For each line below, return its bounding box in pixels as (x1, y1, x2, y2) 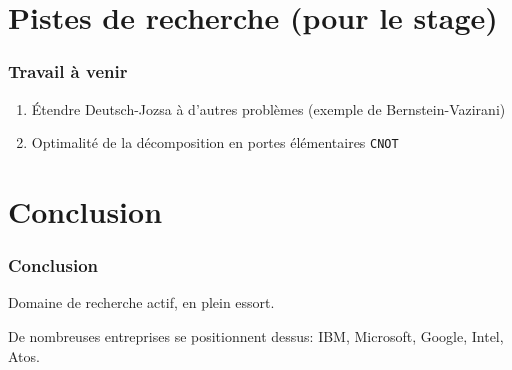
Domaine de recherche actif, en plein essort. (8, 292, 275, 313)
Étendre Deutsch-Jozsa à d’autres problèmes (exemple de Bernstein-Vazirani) (31, 98, 506, 119)
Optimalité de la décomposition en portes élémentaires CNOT (31, 132, 399, 153)
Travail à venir (8, 59, 128, 84)
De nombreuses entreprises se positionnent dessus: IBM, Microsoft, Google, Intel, (8, 326, 504, 347)
